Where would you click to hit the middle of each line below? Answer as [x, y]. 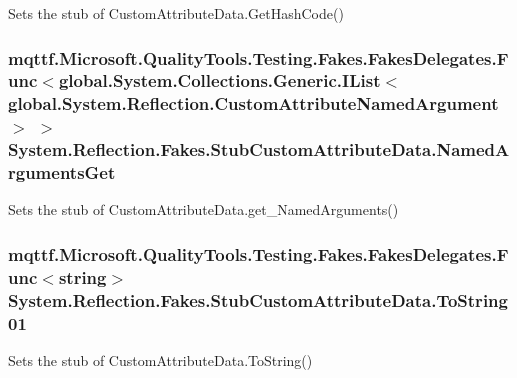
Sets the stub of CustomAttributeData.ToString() [160, 360]
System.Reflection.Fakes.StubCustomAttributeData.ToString [258, 299]
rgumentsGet [62, 172]
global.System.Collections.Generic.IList [219, 80]
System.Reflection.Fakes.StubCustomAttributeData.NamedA [259, 149]
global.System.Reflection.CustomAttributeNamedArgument [253, 103]
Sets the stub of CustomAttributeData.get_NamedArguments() [203, 209]
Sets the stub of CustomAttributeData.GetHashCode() [176, 13]
